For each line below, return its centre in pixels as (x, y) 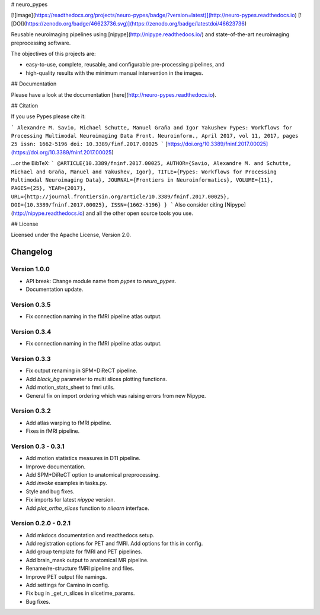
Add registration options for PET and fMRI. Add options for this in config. (114, 544)
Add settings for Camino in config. (68, 585)
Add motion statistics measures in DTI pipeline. (83, 458)
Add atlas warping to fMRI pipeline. (69, 423)
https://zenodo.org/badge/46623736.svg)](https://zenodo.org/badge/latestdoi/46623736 (135, 23)
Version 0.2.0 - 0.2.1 (41, 524)
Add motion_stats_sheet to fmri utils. (70, 387)
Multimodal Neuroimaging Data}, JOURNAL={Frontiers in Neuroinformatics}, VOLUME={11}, (142, 180)
